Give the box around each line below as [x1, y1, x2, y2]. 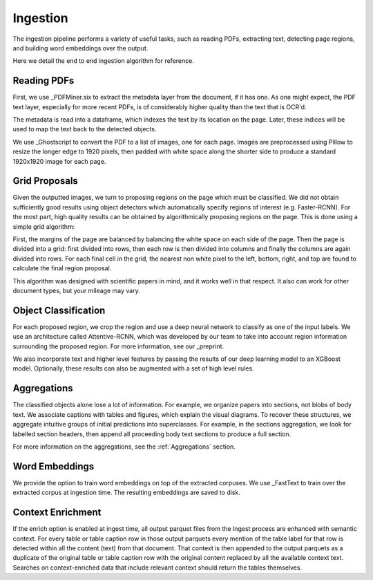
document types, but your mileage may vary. [12, 287, 141, 294]
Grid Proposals [12, 175, 79, 187]
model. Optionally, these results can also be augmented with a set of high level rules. [12, 364, 255, 373]
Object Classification [12, 304, 106, 316]
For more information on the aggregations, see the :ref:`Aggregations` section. [12, 442, 236, 451]
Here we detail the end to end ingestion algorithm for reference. [12, 57, 195, 65]
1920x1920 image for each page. [12, 157, 106, 165]
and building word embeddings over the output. [12, 44, 149, 52]
